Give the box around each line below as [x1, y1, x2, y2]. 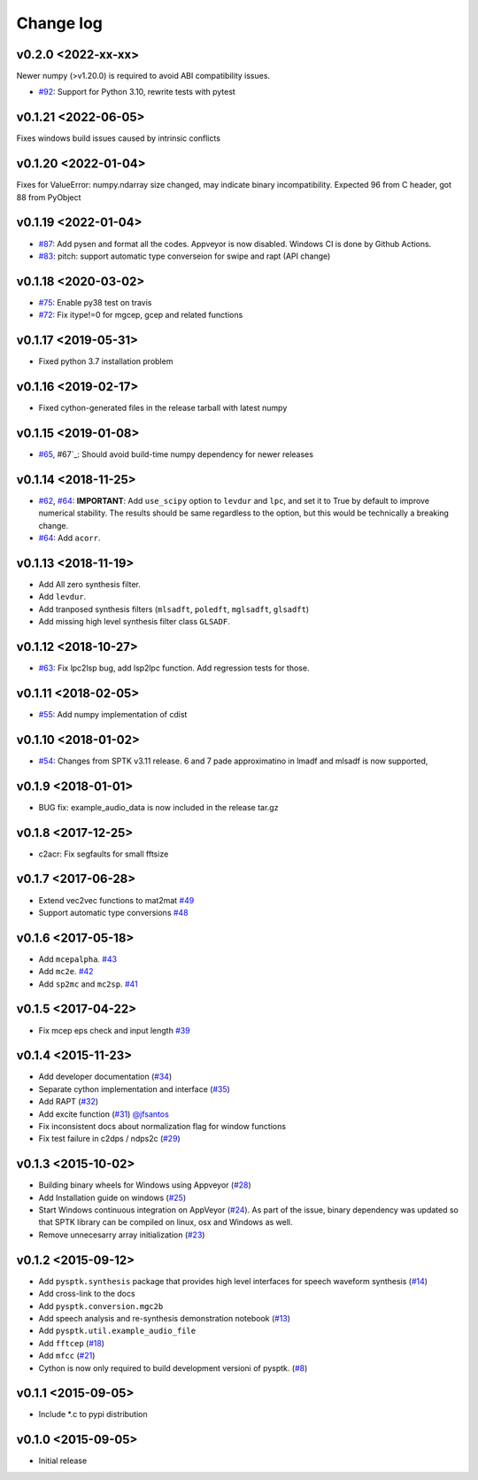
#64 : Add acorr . [38, 532, 101, 544]
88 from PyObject [16, 191, 81, 203]
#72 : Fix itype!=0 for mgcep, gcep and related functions [38, 310, 243, 321]
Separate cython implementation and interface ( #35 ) [38, 1083, 230, 1094]
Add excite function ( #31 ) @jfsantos [38, 1108, 170, 1120]
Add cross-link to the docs [38, 1289, 136, 1299]
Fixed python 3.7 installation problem [38, 356, 173, 367]
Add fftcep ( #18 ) [38, 1337, 105, 1348]
